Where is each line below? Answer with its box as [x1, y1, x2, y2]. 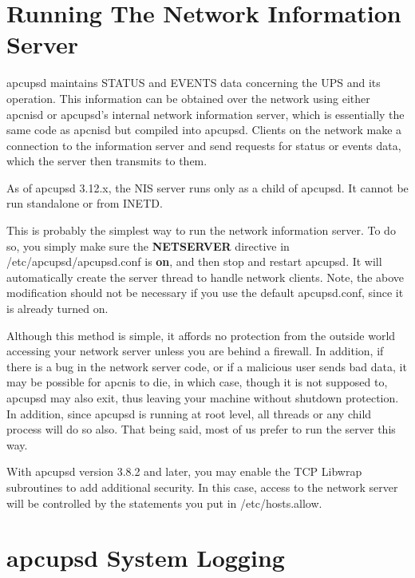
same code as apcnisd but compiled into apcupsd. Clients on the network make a [6, 121, 402, 138]
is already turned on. [6, 300, 109, 317]
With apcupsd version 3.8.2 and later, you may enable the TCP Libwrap [6, 463, 362, 480]
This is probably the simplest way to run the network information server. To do [6, 222, 396, 239]
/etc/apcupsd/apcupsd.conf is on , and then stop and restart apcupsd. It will [6, 253, 382, 270]
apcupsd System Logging [6, 541, 285, 574]
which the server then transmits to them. [6, 152, 207, 169]
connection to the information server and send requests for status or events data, [6, 137, 401, 153]
